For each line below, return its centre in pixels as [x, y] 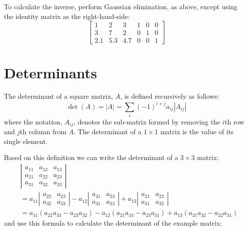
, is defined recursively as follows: [170, 96]
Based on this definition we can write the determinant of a [91, 157]
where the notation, [33, 121]
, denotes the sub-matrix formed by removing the [147, 121]
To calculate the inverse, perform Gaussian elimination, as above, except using [121, 6]
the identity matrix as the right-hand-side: [67, 16]
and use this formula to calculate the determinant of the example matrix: [113, 223]
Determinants [51, 73]
